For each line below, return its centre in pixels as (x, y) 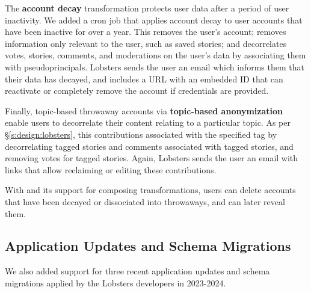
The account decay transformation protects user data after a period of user (147, 8)
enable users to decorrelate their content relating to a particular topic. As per (148, 122)
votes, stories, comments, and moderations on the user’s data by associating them (155, 55)
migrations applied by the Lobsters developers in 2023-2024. (115, 282)
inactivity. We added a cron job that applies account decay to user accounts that (154, 20)
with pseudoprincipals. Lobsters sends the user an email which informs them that (155, 66)
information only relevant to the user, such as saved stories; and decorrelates (146, 43)
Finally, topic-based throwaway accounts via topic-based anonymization (144, 110)
